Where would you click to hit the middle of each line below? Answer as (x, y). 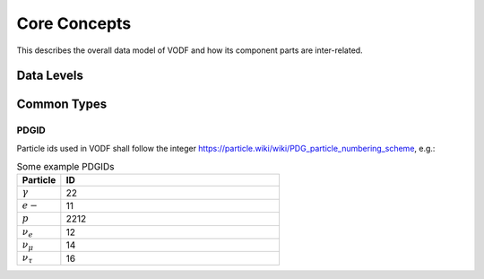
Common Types (62, 105)
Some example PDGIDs (65, 167)
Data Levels (50, 76)
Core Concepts (74, 23)
